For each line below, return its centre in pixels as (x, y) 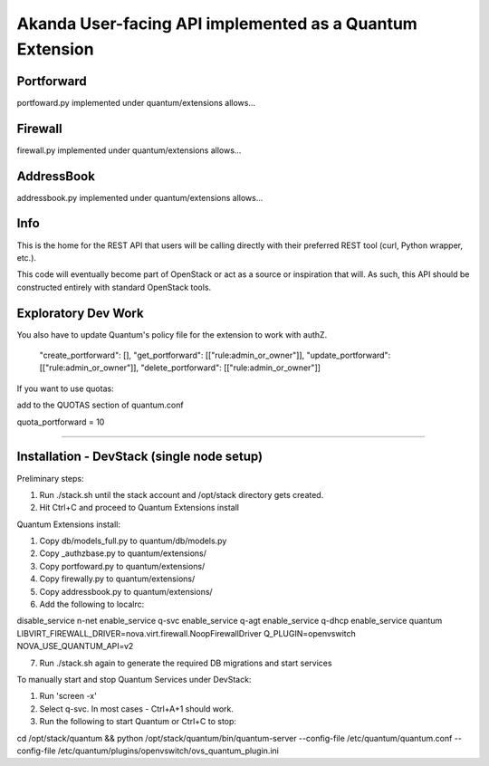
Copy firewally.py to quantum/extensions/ (117, 579)
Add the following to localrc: (92, 604)
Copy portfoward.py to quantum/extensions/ (122, 566)
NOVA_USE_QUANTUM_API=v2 (75, 646)
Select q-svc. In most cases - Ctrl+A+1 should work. (137, 709)
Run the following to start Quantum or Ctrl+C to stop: (138, 722)
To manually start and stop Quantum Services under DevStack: (134, 679)
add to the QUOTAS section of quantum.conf (101, 405)
